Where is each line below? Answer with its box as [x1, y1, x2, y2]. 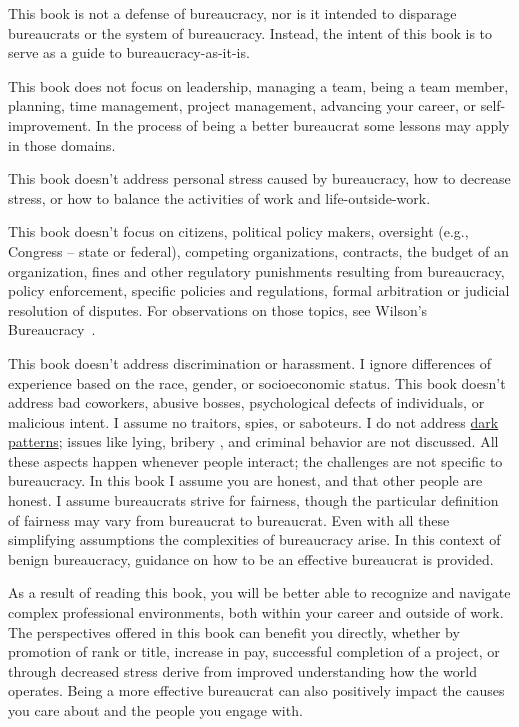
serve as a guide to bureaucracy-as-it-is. [8, 42, 250, 63]
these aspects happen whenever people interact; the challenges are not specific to [8, 450, 503, 471]
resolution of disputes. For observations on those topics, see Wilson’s [8, 299, 428, 320]
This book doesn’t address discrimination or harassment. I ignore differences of [8, 352, 492, 373]
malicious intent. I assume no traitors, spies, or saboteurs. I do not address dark [8, 411, 499, 432]
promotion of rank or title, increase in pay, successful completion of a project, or [8, 641, 500, 662]
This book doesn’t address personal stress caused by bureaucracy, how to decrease [8, 168, 511, 189]
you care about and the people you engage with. [8, 700, 303, 720]
